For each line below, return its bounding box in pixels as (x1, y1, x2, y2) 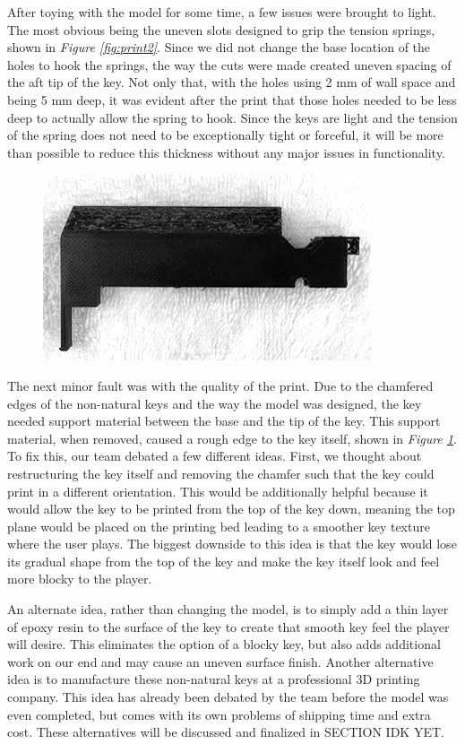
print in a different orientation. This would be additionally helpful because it (7, 481, 428, 500)
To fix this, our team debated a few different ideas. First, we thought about (7, 446, 422, 465)
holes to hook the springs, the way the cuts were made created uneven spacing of (7, 55, 452, 74)
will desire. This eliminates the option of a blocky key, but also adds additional (7, 635, 441, 653)
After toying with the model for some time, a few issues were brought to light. (7, 3, 436, 21)
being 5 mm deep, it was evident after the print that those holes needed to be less (7, 90, 457, 108)
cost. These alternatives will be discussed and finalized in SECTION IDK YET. (7, 722, 444, 741)
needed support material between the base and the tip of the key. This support (7, 411, 441, 430)
